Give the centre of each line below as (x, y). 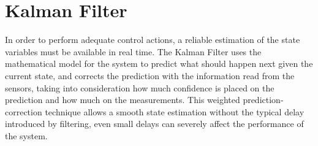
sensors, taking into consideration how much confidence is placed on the (140, 87)
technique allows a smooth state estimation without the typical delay (175, 111)
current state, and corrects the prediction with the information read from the (150, 75)
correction (24, 111)
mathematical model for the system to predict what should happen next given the (159, 63)
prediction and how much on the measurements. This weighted (123, 100)
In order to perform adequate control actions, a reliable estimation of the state (153, 40)
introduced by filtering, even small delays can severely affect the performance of (154, 124)
